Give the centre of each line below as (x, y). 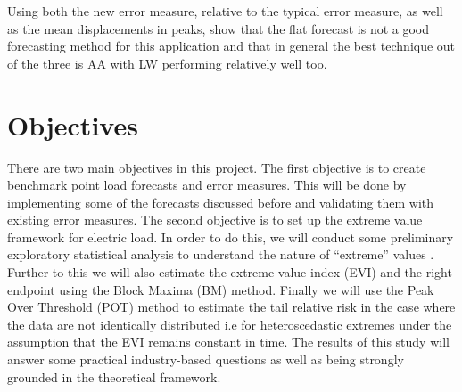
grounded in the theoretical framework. (114, 376)
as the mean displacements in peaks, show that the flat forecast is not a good (219, 28)
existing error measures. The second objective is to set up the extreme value (215, 220)
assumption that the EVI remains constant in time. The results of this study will (228, 342)
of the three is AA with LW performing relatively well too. (167, 63)
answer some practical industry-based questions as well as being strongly (206, 359)
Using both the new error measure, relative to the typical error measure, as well (225, 11)
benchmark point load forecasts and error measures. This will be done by (207, 185)
